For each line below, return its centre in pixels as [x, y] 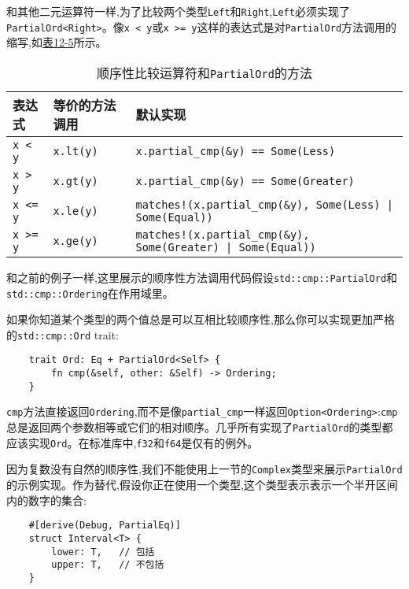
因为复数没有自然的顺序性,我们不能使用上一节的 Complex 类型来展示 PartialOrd [204, 469]
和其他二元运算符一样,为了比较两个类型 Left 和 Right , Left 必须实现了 [178, 11]
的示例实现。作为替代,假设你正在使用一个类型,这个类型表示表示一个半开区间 [202, 485]
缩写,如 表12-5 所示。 [57, 42]
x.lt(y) [76, 151]
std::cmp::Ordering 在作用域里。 [90, 293]
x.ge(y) [76, 241]
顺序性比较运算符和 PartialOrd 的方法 [204, 72]
